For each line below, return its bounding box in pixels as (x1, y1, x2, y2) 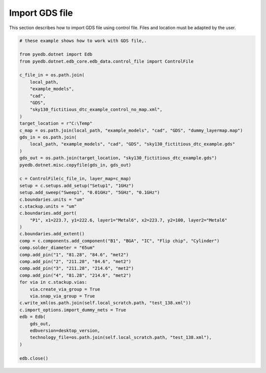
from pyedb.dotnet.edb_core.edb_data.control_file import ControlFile (19, 58, 194, 64)
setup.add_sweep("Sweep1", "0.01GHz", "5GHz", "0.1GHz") (19, 190, 160, 195)
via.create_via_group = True (30, 286, 100, 292)
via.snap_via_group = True (30, 293, 96, 298)
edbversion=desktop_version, (30, 328, 100, 333)
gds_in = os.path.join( (19, 135, 77, 140)
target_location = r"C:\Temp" (19, 121, 93, 126)
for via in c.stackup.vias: (19, 279, 87, 285)
